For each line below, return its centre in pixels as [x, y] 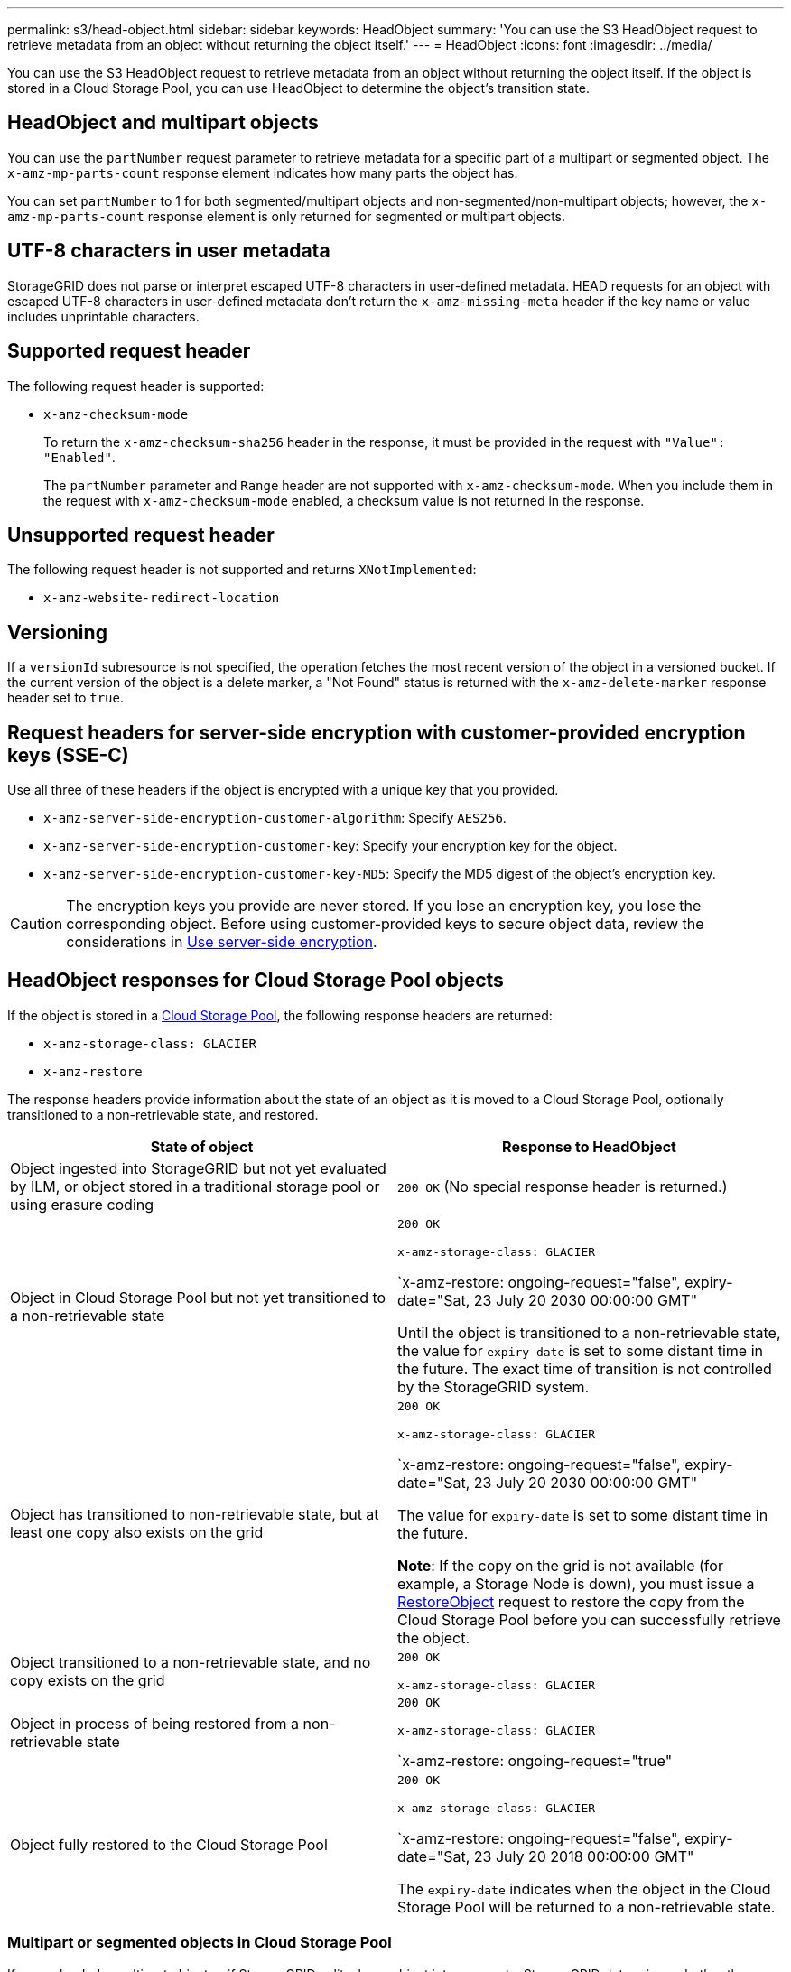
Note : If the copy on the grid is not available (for [560, 1565]
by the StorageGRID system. [493, 1386]
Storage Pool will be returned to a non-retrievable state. [586, 1907]
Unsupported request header [141, 535]
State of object [202, 1146]
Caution [37, 924]
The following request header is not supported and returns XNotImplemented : [242, 570]
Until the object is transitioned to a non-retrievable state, [589, 1332]
